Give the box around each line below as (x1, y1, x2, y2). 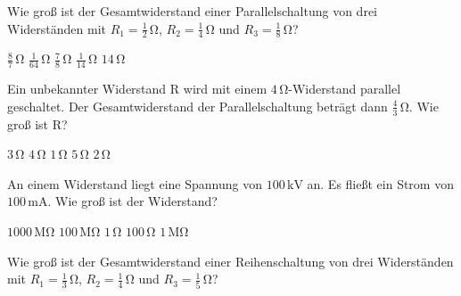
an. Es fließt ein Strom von (307, 174, 454, 193)
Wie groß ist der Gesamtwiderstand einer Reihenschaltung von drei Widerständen (7, 251, 454, 270)
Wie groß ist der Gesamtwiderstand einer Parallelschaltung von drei (7, 2, 378, 20)
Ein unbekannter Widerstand (7, 79, 167, 98)
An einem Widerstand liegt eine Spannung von (7, 174, 262, 193)
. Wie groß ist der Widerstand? (47, 192, 218, 210)
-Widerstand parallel (288, 79, 401, 98)
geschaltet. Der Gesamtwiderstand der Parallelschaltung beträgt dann (7, 96, 388, 115)
